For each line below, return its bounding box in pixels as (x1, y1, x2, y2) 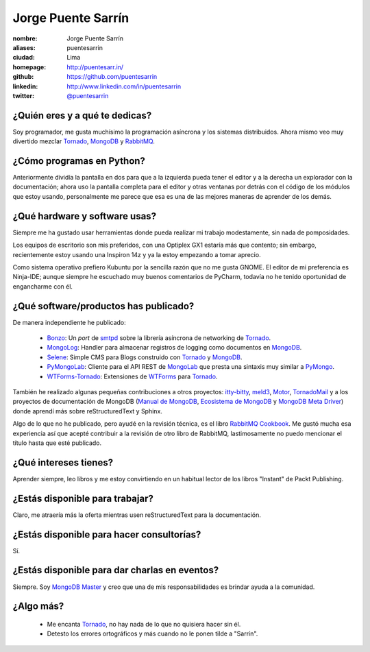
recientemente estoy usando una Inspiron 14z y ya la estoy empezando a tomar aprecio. (12, 250, 261, 258)
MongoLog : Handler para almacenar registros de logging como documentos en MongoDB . (47, 343, 302, 352)
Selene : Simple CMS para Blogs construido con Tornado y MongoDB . (47, 353, 243, 361)
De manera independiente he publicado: (12, 318, 126, 326)
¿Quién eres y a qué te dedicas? (12, 110, 152, 121)
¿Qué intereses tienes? (12, 457, 113, 468)
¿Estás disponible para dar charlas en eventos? (12, 564, 219, 576)
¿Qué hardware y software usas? (12, 210, 157, 222)
